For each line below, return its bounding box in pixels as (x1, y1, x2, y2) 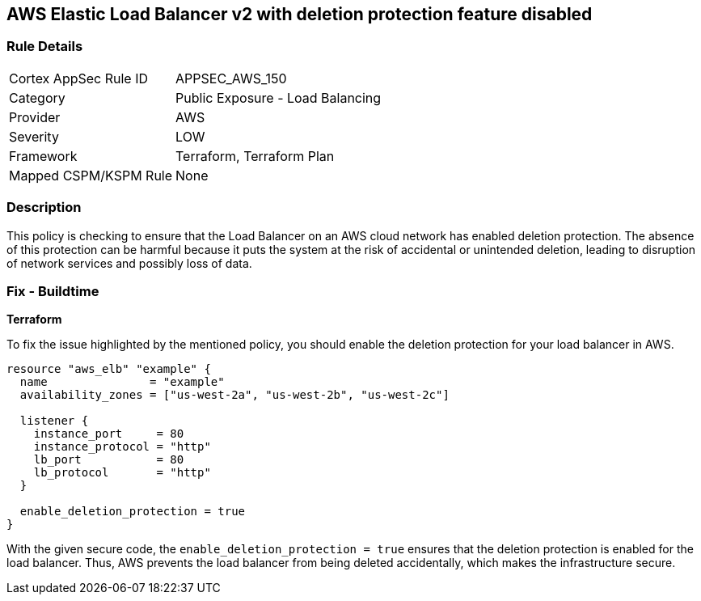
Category (9, 89, 65, 106)
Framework (9, 147, 78, 164)
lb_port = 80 (33, 453, 184, 467)
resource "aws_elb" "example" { (6, 362, 211, 376)
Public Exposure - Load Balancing (175, 89, 382, 106)
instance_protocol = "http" (33, 440, 211, 454)
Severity (9, 128, 59, 145)
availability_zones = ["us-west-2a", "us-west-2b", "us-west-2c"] (19, 388, 450, 402)
